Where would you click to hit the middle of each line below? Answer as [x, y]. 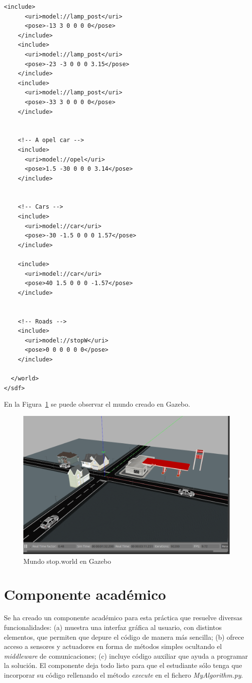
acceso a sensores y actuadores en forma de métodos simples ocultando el [113, 646]
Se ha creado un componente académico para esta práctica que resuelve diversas [123, 618]
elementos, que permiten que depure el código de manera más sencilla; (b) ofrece [124, 637]
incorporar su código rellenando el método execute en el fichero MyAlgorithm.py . [124, 674]
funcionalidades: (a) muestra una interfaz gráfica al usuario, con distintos [113, 627]
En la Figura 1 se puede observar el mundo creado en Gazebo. [97, 404]
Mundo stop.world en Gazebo [67, 561]
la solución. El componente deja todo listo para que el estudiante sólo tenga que [123, 665]
